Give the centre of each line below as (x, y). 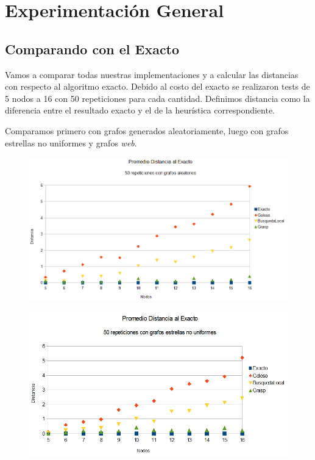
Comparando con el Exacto (92, 49)
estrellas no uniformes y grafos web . (71, 142)
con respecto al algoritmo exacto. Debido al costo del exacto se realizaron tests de (157, 86)
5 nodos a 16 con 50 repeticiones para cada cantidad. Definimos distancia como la (157, 98)
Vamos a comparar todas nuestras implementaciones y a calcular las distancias (152, 74)
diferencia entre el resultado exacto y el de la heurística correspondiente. (140, 110)
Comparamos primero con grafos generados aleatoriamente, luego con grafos (147, 130)
